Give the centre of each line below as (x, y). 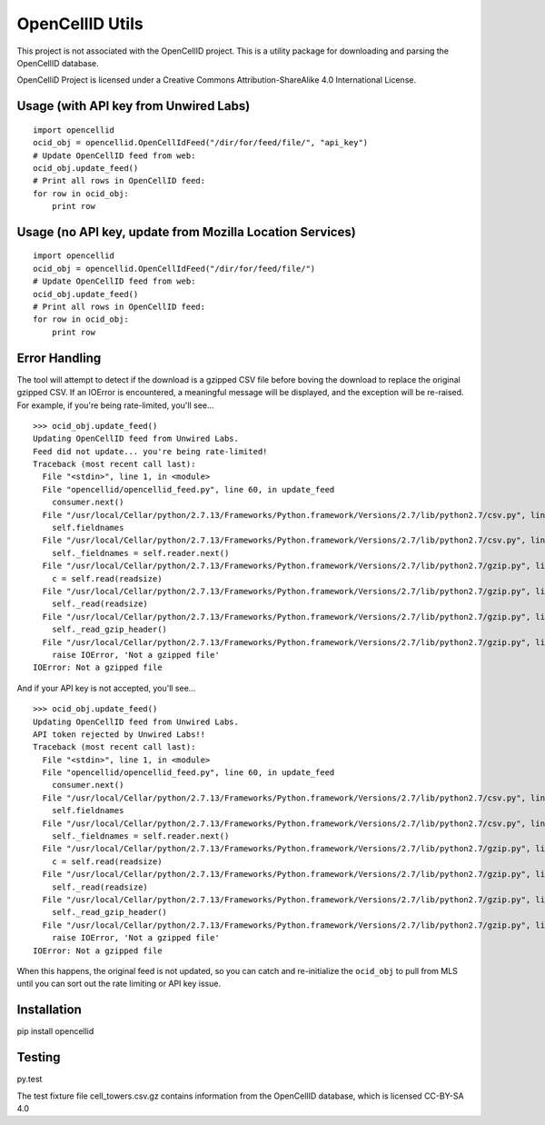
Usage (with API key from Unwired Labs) (134, 106)
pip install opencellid (55, 1031)
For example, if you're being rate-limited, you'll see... (115, 405)
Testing (39, 1057)
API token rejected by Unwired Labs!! (119, 734)
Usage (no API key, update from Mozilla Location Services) (186, 232)
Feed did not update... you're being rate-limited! (150, 451)
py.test (30, 1079)
